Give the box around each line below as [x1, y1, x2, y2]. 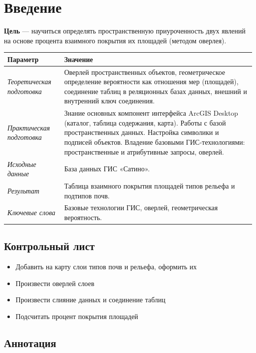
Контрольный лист [4, 238, 95, 254]
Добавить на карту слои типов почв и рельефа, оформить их [15, 261, 197, 272]
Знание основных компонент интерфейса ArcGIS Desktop [64, 108, 238, 118]
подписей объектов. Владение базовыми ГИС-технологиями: [64, 137, 245, 147]
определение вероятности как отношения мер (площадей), [64, 76, 239, 87]
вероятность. [64, 212, 102, 222]
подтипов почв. [64, 190, 110, 200]
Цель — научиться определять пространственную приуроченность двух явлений [4, 26, 246, 36]
